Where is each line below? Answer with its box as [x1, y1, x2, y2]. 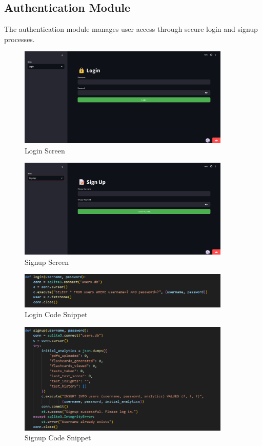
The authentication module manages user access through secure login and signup [4, 24, 258, 34]
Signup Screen [25, 256, 69, 267]
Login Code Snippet [25, 309, 88, 320]
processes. [4, 33, 35, 44]
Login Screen [25, 145, 65, 156]
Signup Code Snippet [25, 432, 91, 443]
